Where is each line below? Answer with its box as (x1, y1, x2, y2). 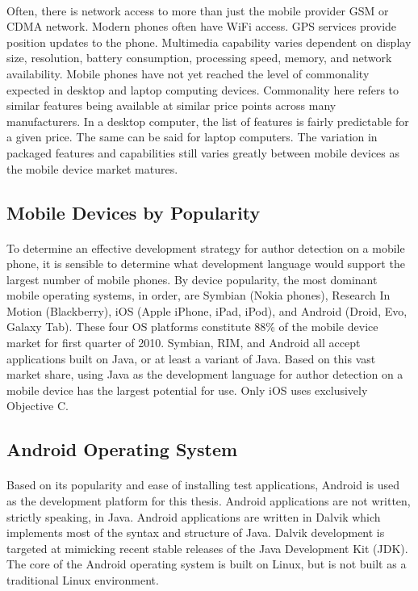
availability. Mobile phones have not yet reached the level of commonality (6, 65, 370, 82)
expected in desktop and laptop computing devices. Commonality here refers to (6, 81, 399, 98)
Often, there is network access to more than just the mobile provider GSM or (6, 2, 389, 19)
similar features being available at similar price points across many (6, 97, 336, 114)
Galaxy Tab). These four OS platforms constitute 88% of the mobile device (6, 318, 378, 335)
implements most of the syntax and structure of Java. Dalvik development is (6, 524, 385, 541)
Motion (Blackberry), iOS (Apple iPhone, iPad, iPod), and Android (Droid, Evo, (6, 302, 408, 319)
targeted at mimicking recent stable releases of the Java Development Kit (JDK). (6, 539, 408, 556)
